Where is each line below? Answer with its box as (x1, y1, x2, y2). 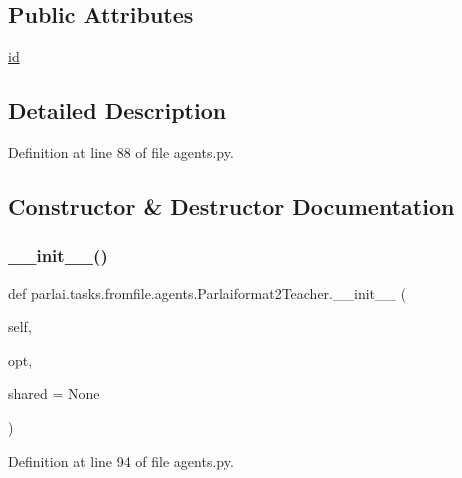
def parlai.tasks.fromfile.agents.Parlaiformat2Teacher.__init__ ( (8, 282, 407, 303)
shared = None (8, 383, 100, 404)
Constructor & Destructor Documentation (8, 190, 455, 221)
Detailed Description (8, 95, 227, 126)
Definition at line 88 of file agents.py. (8, 142, 234, 162)
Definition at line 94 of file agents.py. (8, 450, 234, 471)
